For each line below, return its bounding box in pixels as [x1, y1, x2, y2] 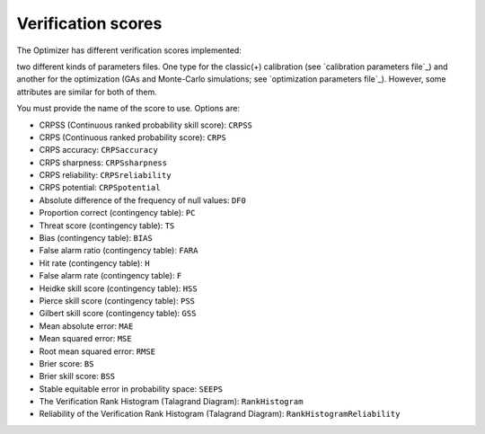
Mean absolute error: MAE [39, 320, 134, 332]
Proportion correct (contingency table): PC [39, 208, 196, 218]
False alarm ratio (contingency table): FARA [39, 245, 198, 256]
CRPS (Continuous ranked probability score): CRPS [39, 131, 226, 143]
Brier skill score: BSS [39, 371, 116, 382]
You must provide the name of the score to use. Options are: [16, 103, 240, 114]
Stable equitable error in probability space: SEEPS [39, 383, 224, 394]
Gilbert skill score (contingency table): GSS [39, 308, 197, 319]
